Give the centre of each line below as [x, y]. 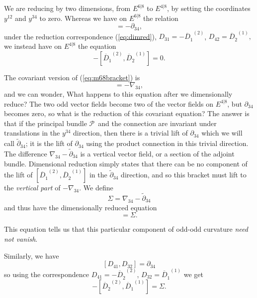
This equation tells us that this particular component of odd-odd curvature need [126, 229]
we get [193, 274]
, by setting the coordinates [209, 8]
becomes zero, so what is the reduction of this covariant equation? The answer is [127, 113]
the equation [97, 46]
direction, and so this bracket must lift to [184, 175]
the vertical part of [32, 188]
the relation [161, 18]
